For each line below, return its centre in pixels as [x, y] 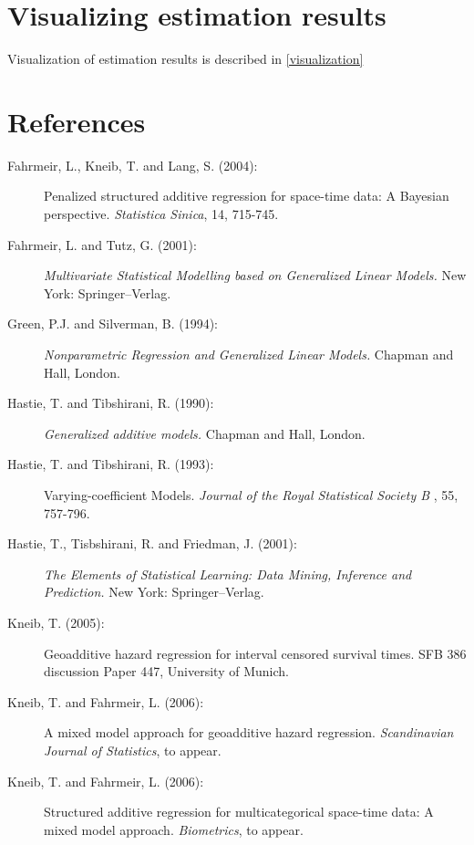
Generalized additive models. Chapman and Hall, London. [205, 433]
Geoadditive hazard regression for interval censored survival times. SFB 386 [255, 653]
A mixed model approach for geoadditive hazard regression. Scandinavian [249, 732]
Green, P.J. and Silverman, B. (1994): [113, 323]
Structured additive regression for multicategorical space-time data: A [239, 812]
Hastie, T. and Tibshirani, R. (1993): [111, 464]
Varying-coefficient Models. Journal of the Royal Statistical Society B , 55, [251, 494]
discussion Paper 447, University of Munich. [166, 671]
